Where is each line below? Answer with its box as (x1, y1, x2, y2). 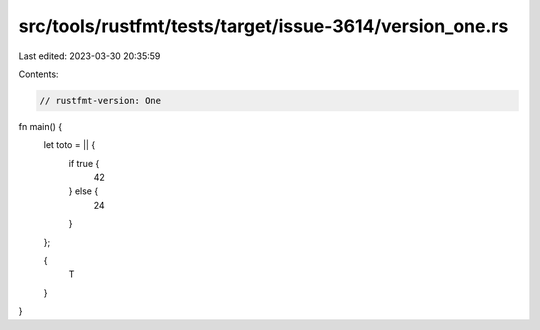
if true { (68, 157, 100, 169)
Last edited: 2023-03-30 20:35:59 (18, 50, 161, 62)
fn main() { (18, 120, 63, 132)
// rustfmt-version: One (39, 95, 162, 106)
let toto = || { (43, 139, 96, 151)
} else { (68, 185, 99, 197)
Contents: (18, 68, 59, 80)
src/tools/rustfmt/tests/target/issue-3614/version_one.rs (18, 15, 509, 37)
